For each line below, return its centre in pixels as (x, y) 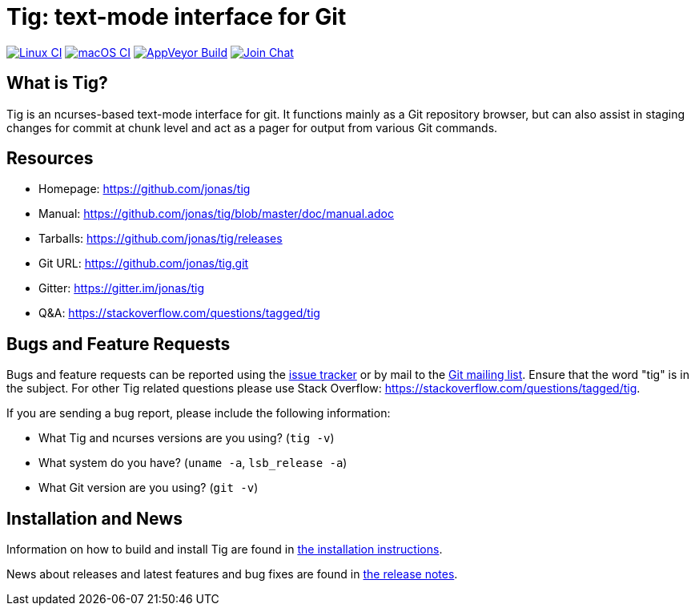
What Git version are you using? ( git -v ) (149, 488)
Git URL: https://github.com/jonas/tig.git (144, 264)
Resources (50, 159)
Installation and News (94, 518)
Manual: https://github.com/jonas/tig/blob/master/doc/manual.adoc (216, 214)
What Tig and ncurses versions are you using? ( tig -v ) (187, 438)
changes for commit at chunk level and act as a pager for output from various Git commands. (252, 127)
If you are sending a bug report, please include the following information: (199, 413)
